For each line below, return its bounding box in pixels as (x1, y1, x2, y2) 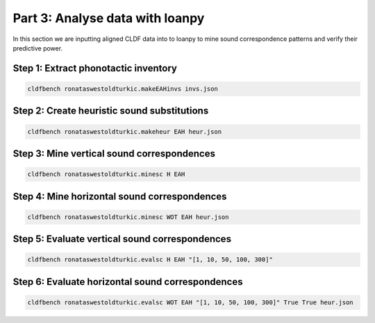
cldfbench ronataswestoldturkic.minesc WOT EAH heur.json (27, 213, 229, 221)
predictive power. (12, 44, 62, 52)
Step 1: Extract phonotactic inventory (12, 62, 177, 74)
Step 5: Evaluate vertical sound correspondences (12, 233, 232, 245)
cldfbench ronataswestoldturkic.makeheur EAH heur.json (27, 128, 222, 135)
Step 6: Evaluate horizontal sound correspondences (12, 276, 243, 288)
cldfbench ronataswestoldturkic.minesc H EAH (27, 171, 185, 178)
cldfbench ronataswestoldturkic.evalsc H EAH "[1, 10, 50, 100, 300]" (27, 256, 274, 263)
